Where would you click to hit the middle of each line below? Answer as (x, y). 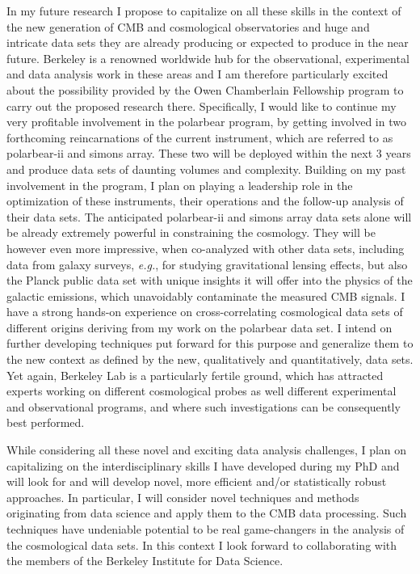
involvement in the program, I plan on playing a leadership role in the (180, 185)
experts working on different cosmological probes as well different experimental (202, 391)
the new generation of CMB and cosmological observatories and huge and (188, 26)
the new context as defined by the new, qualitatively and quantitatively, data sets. (210, 359)
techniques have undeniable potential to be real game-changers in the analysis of (206, 529)
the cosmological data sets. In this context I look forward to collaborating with (202, 544)
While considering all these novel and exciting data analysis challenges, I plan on (207, 450)
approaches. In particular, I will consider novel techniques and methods (183, 497)
